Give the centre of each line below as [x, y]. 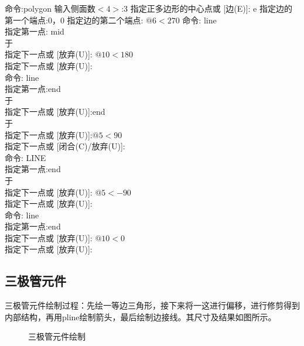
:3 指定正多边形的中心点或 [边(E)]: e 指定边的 [207, 8]
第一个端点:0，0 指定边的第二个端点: [74, 20]
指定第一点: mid [35, 31]
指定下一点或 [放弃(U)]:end [55, 112]
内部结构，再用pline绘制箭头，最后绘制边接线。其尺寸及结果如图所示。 [141, 316]
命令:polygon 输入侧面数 [50, 8]
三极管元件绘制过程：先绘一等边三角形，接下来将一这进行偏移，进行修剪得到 [152, 305]
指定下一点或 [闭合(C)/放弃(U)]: [65, 146]
